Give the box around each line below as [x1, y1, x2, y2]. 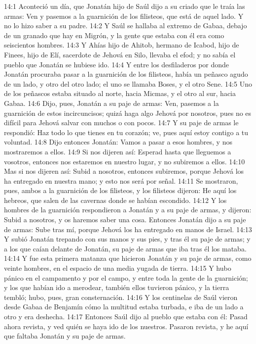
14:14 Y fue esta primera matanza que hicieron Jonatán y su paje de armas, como [4, 253, 252, 263]
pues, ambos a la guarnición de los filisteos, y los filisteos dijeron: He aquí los [4, 185, 237, 196]
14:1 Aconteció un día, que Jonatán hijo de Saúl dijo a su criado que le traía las [4, 1, 245, 11]
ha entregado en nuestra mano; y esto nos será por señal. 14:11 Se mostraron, [4, 175, 238, 186]
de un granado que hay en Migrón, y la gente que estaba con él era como [4, 30, 224, 40]
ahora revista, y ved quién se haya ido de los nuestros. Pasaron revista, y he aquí [4, 321, 249, 331]
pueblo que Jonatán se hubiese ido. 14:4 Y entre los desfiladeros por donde [4, 59, 229, 69]
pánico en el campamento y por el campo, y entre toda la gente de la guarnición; [4, 272, 248, 283]
